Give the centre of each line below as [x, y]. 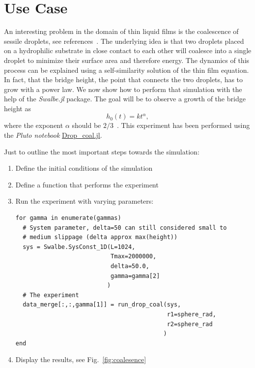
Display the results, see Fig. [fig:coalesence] [81, 359]
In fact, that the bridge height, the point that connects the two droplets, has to [124, 79]
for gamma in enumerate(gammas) [68, 218]
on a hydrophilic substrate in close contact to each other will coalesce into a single [128, 50]
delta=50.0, [130, 266]
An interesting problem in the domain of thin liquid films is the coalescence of [121, 31]
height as [17, 108]
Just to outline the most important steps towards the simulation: [102, 151]
